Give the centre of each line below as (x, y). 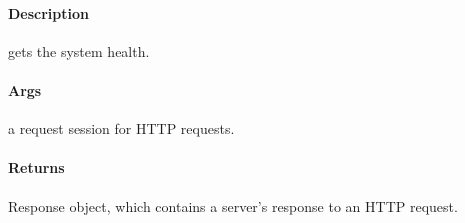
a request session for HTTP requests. (121, 128)
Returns (36, 167)
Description (49, 12)
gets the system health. (79, 50)
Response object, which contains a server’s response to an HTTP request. (233, 205)
